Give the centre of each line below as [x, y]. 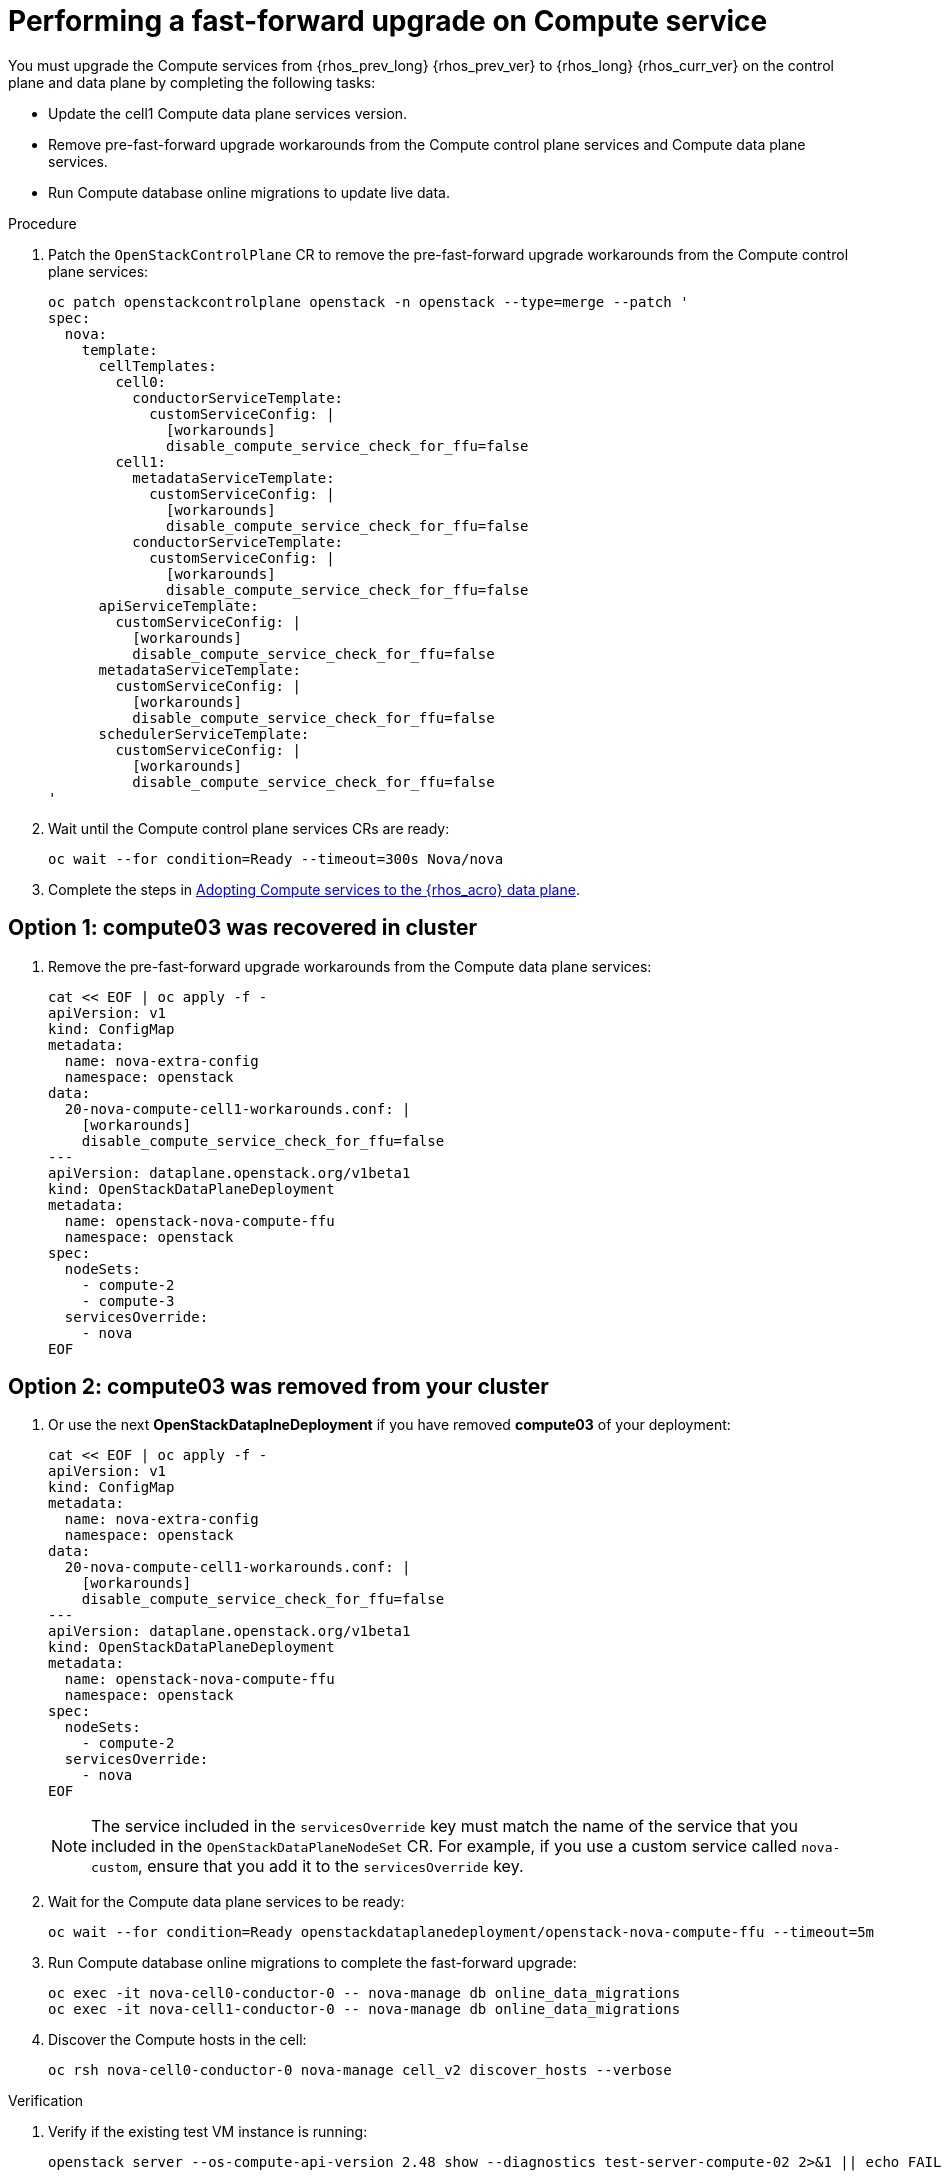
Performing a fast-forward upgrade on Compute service [388, 21]
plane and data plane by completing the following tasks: [192, 82]
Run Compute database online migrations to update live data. [249, 192]
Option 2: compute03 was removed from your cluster [278, 1387]
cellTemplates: [157, 365]
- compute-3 [128, 1300]
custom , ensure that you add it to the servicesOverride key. [307, 1866]
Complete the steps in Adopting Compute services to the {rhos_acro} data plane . [314, 889]
